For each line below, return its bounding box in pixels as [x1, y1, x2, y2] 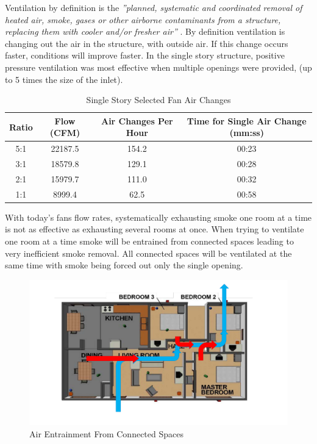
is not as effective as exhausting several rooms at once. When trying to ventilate [5, 223, 304, 235]
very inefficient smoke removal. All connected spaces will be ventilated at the [5, 246, 292, 259]
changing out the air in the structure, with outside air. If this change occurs [5, 37, 288, 49]
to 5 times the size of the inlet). [5, 73, 123, 85]
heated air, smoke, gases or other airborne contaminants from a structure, [5, 13, 281, 26]
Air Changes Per [101, 114, 173, 127]
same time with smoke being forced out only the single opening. [5, 259, 243, 271]
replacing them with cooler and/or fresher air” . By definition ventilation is [5, 25, 285, 38]
